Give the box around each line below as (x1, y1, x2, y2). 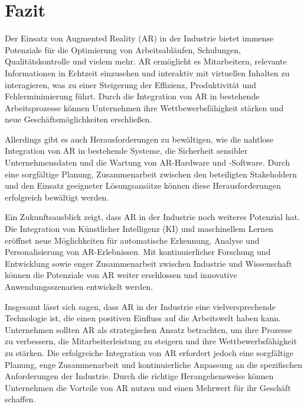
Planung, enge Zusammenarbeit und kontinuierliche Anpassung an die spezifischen (5, 358, 302, 370)
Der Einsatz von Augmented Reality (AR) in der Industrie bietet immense (5, 32, 274, 44)
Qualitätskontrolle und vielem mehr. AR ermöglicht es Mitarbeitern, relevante (5, 55, 287, 67)
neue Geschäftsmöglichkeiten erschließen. (5, 113, 152, 125)
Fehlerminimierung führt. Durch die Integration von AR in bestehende (5, 90, 260, 102)
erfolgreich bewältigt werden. (5, 190, 109, 203)
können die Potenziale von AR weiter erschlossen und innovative (5, 269, 237, 281)
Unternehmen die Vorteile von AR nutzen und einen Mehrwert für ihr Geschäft (5, 381, 291, 393)
